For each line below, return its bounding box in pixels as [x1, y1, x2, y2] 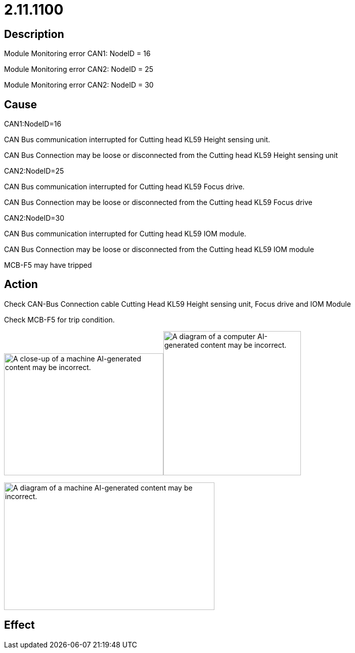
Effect [4, 619, 35, 632]
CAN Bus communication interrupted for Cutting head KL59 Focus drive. [4, 182, 245, 191]
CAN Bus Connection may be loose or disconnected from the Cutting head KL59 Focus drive [4, 198, 313, 207]
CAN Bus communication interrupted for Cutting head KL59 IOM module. [4, 229, 246, 238]
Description [4, 27, 64, 40]
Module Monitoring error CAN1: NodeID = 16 [4, 49, 151, 58]
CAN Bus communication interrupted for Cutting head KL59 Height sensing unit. [4, 135, 270, 144]
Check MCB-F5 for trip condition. [4, 315, 115, 324]
